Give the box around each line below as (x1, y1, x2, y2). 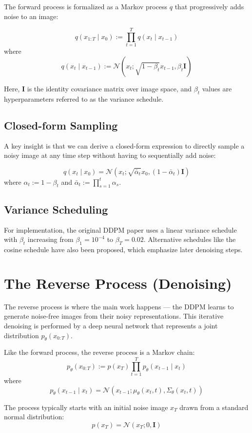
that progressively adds (174, 1, 244, 11)
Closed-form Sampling (4, 117, 118, 132)
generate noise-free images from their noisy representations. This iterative (4, 311, 224, 321)
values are (202, 83, 232, 93)
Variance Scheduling (4, 201, 108, 216)
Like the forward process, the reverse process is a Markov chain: (4, 347, 195, 357)
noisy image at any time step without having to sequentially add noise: (4, 150, 216, 160)
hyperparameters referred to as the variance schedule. (4, 93, 164, 104)
